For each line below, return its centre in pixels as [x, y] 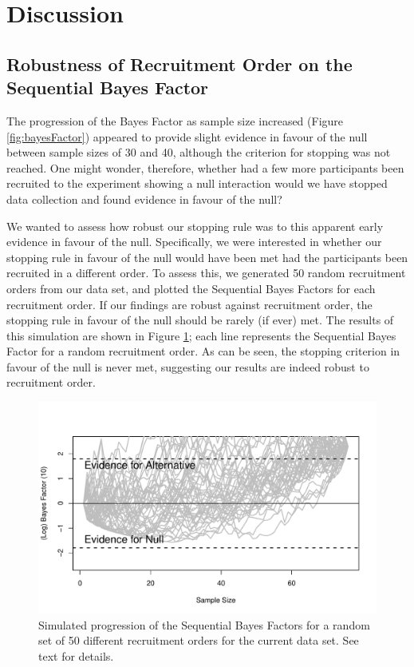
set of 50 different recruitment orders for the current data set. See [199, 640]
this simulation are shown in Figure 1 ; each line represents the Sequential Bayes [201, 335]
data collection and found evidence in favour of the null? [144, 199]
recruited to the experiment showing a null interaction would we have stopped [197, 183]
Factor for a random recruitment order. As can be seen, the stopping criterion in [203, 351]
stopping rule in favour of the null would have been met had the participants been [207, 257]
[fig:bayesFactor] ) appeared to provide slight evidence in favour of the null [187, 136]
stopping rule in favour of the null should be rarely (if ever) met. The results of [200, 320]
